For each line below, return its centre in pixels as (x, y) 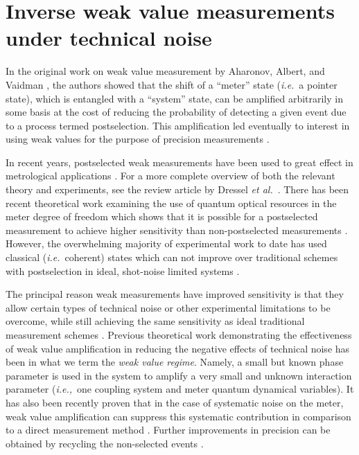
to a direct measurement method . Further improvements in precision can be (168, 430)
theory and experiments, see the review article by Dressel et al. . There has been (177, 189)
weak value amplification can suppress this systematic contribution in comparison (178, 416)
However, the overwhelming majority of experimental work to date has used (166, 243)
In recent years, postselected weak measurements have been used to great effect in (179, 162)
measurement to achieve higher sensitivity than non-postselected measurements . (177, 230)
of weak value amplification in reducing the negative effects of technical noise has (178, 348)
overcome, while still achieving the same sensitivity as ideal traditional (155, 321)
